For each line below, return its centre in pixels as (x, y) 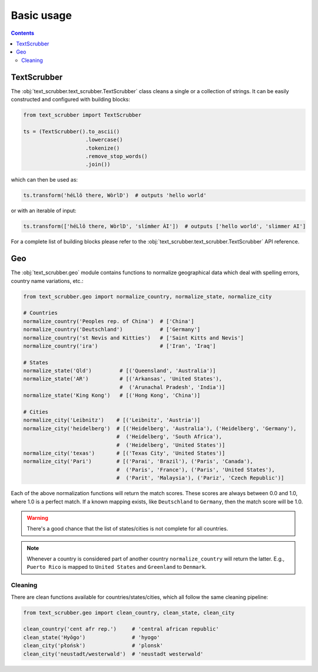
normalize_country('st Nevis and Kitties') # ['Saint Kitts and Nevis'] (134, 338)
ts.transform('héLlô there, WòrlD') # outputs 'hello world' (115, 195)
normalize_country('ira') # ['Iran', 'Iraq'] (120, 346)
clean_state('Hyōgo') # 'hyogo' (92, 637)
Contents (23, 33)
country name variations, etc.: (47, 281)
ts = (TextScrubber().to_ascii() (72, 131)
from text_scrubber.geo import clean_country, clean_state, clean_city (129, 612)
